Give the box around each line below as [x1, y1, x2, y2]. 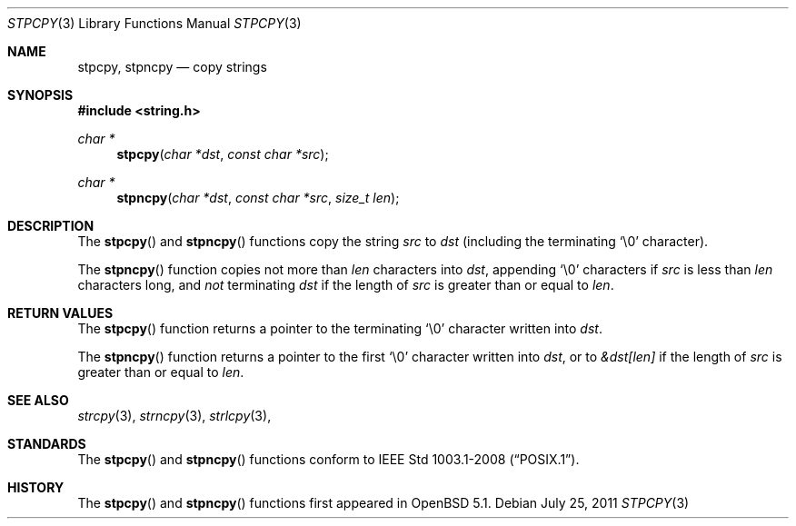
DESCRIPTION [7, 218, 95, 233]
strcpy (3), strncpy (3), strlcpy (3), [77, 408, 272, 423]
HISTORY [7, 480, 65, 495]
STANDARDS [7, 436, 86, 452]
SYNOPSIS [7, 87, 74, 103]
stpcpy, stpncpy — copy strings [77, 59, 267, 74]
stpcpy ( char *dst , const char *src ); [116, 146, 329, 162]
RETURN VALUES [7, 305, 114, 321]
